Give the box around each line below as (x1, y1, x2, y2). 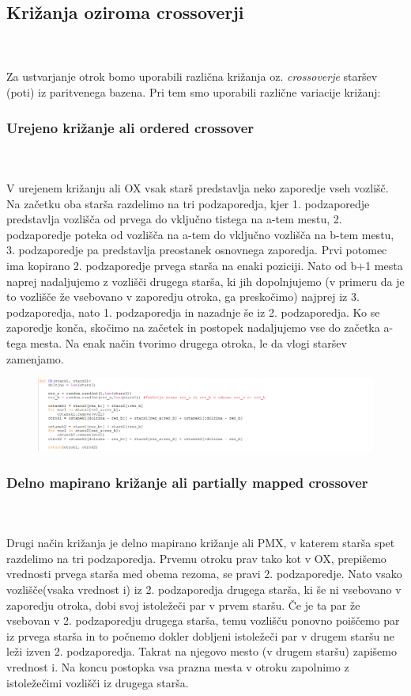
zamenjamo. (6, 350, 64, 367)
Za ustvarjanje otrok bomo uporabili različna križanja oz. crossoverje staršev (6, 68, 378, 85)
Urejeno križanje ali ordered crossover (6, 117, 255, 137)
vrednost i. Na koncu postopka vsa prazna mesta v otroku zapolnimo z (6, 659, 349, 675)
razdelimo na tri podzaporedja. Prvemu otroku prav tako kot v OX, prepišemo (6, 550, 386, 566)
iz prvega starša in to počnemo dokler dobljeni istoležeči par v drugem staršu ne (6, 627, 394, 644)
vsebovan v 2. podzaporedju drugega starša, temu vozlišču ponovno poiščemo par (6, 612, 400, 629)
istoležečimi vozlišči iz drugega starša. (6, 674, 189, 690)
